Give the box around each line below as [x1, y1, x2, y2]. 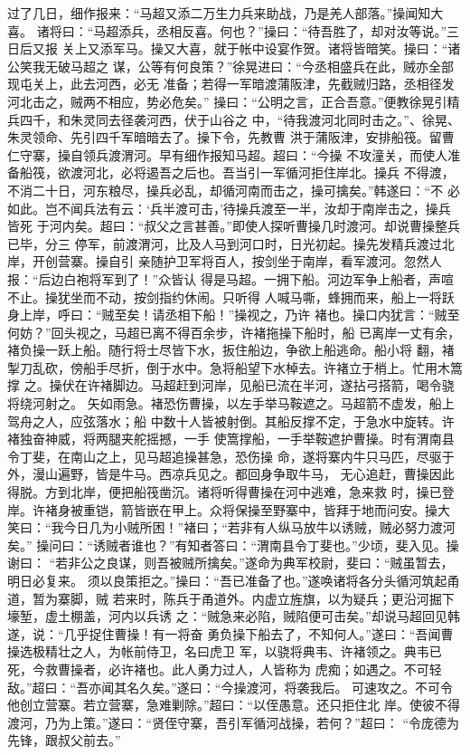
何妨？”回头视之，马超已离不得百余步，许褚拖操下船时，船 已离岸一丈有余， [7, 322, 461, 341]
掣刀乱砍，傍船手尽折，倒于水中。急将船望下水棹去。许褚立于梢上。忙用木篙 [7, 358, 463, 377]
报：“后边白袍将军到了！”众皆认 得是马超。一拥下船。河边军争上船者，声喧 [7, 269, 454, 288]
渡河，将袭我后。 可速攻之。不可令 [246, 677, 454, 696]
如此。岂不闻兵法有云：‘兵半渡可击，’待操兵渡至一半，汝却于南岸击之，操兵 [7, 198, 451, 217]
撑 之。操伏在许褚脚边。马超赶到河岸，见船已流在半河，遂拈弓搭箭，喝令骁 [7, 376, 455, 395]
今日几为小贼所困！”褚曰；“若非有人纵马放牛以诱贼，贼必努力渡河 [63, 518, 456, 537]
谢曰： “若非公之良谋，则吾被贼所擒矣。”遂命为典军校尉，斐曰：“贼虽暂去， [7, 553, 454, 572]
